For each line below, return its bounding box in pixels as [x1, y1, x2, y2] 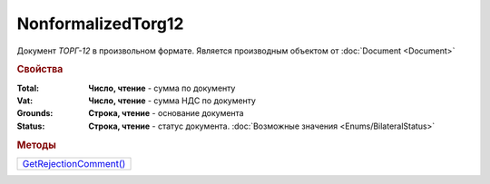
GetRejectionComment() [22, 157, 126, 169]
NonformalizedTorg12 [16, 14, 184, 34]
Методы [16, 139, 56, 151]
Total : [16, 82, 40, 93]
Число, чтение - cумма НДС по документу [88, 95, 256, 106]
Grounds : [16, 108, 54, 119]
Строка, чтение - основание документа [88, 108, 244, 119]
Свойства [16, 63, 64, 76]
